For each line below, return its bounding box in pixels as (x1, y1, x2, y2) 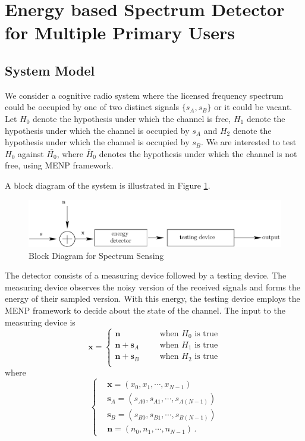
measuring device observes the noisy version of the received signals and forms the (5, 280, 300, 293)
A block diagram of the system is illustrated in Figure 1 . (5, 179, 210, 191)
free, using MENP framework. (5, 159, 114, 171)
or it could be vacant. (214, 101, 293, 113)
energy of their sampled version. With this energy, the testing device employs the (5, 292, 300, 305)
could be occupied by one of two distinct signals (5, 101, 180, 113)
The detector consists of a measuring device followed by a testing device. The (5, 269, 287, 282)
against (17, 147, 44, 159)
